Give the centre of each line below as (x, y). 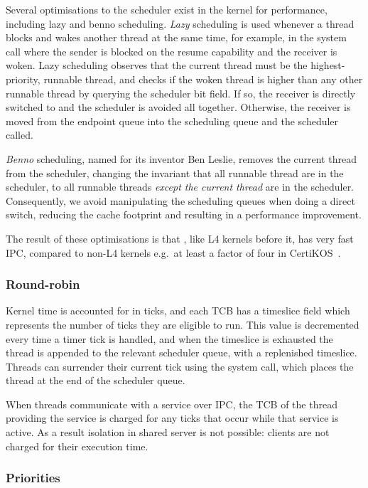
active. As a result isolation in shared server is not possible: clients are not (168, 432)
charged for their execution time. (77, 446)
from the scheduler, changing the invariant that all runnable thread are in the (175, 173)
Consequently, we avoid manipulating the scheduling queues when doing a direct (180, 200)
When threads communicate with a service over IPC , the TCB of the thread (172, 404)
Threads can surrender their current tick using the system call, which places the (180, 366)
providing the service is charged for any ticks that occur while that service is (172, 418)
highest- (328, 65)
